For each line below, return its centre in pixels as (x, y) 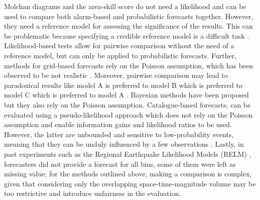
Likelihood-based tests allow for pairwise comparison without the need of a (119, 45)
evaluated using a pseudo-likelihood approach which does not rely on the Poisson (128, 114)
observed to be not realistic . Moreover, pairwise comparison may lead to (116, 75)
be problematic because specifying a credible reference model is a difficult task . (127, 35)
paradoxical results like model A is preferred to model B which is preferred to (123, 85)
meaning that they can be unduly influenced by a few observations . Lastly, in (124, 144)
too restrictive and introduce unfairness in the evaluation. (93, 193)
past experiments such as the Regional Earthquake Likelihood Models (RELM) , (128, 154)
